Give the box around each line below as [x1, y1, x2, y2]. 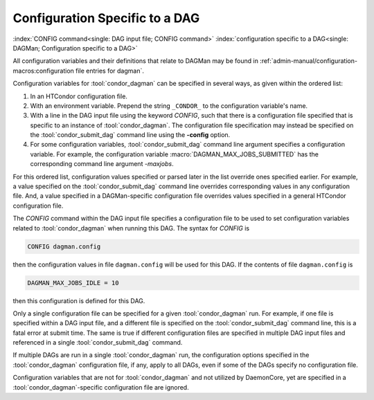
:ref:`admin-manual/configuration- [260, 57, 358, 65]
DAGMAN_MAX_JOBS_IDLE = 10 [27, 279, 119, 287]
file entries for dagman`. [75, 66, 145, 75]
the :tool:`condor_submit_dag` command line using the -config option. [30, 131, 231, 139]
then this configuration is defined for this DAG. [12, 296, 145, 304]
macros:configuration [12, 66, 74, 75]
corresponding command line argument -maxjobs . [30, 160, 174, 168]
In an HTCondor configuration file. [30, 92, 128, 100]
